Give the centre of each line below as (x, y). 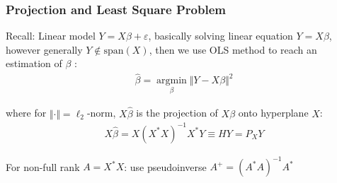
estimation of (34, 63)
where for (26, 113)
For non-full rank (43, 166)
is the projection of (177, 113)
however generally (44, 49)
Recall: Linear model (51, 36)
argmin (172, 81)
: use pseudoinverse (165, 166)
